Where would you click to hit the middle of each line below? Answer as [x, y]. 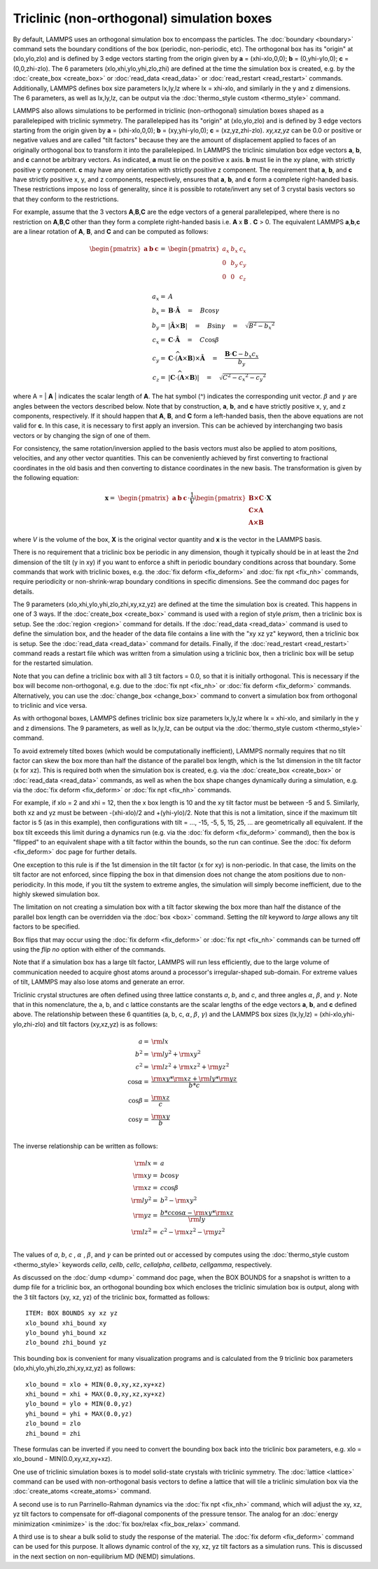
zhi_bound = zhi [53, 1433]
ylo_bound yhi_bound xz [66, 1333]
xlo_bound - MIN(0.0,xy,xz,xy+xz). [63, 1459]
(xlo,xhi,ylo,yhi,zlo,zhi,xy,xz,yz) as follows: [74, 1368]
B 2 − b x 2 [262, 326]
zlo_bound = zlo [53, 1424]
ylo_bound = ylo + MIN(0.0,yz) [79, 1404]
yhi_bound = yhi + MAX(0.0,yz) [79, 1413]
